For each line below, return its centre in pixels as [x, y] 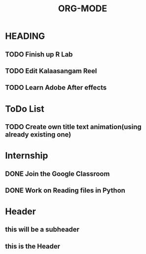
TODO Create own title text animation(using [73, 127]
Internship [27, 156]
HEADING [25, 36]
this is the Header [33, 246]
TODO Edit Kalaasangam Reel [51, 71]
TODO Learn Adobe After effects [56, 88]
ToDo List [25, 109]
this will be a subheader [42, 230]
